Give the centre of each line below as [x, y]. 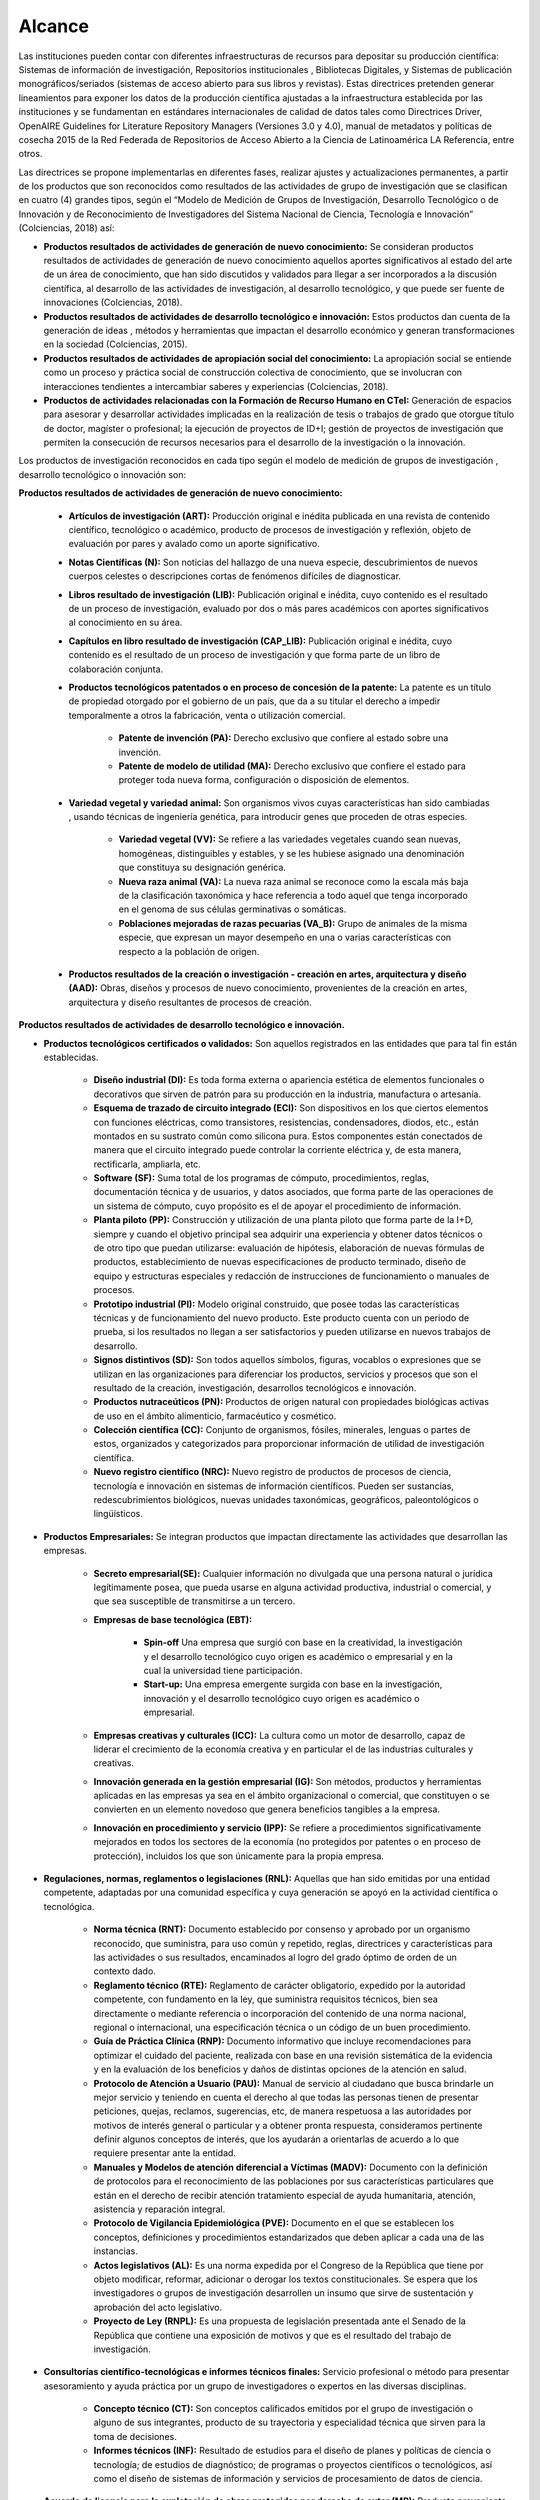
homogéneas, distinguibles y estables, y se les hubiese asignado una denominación [291, 853]
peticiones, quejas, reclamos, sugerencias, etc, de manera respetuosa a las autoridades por [282, 2111]
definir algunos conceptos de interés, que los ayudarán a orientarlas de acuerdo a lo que [276, 2139]
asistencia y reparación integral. [159, 2209]
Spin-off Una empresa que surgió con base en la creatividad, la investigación [303, 1642]
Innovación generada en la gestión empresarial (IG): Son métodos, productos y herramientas [287, 1781]
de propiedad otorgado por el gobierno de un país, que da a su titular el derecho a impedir [254, 701]
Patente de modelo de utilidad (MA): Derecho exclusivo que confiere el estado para [292, 766]
